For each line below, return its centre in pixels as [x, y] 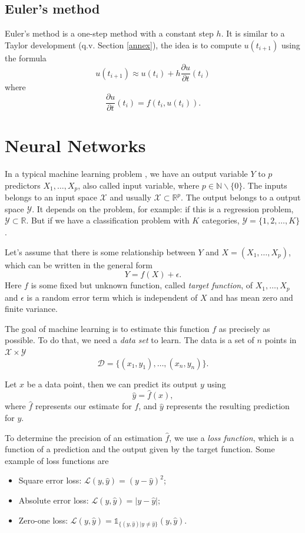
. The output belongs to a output [241, 197]
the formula [26, 57]
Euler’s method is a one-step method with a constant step [109, 33]
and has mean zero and [251, 297]
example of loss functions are [57, 460]
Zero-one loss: [43, 520]
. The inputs [265, 185]
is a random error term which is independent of [112, 297]
